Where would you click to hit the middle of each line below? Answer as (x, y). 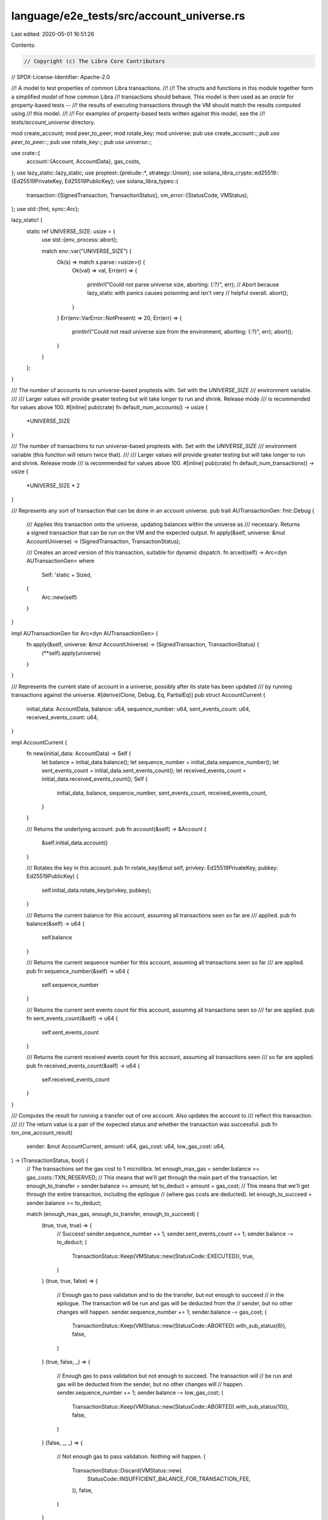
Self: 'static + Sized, (67, 575)
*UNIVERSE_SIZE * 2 (53, 485)
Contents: (23, 45)
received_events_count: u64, (62, 717)
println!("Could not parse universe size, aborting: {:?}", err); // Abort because (183, 284)
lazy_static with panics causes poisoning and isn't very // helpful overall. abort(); (188, 293)
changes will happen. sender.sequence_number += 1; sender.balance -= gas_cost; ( (162, 1312)
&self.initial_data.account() (75, 843)
